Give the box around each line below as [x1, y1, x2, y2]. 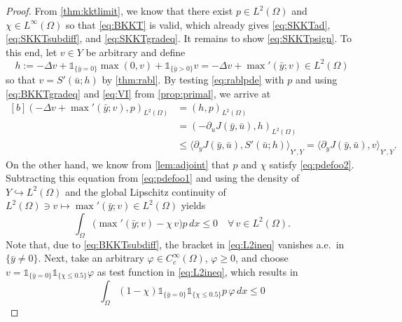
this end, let [6, 44, 57, 59]
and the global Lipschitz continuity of [65, 184, 226, 199]
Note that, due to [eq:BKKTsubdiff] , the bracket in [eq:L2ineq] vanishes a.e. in [6, 236, 345, 251]
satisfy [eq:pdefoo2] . [269, 156, 354, 171]
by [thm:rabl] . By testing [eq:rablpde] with [102, 72, 284, 87]
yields [181, 198, 206, 213]
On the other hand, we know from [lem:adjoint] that [6, 156, 230, 171]
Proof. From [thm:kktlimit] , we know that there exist [6, 4, 233, 18]
